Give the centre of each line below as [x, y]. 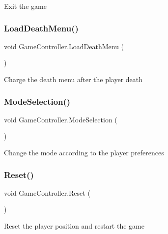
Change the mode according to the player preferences [84, 152]
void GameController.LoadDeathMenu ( [64, 46]
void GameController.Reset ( [47, 192]
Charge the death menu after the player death [73, 79]
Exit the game [25, 6]
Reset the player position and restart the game [74, 226]
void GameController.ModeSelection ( [61, 119]
